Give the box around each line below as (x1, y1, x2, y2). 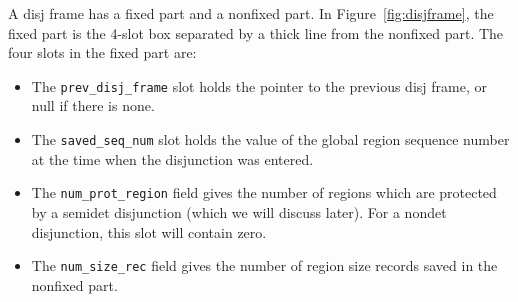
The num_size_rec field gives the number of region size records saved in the (31, 255, 498, 276)
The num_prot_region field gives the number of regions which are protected (31, 182, 497, 203)
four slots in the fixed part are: (8, 42, 197, 63)
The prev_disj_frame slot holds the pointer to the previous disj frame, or (31, 75, 487, 96)
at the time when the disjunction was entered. (31, 148, 314, 169)
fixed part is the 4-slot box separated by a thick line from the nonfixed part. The (8, 22, 504, 43)
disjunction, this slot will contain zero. (31, 221, 267, 242)
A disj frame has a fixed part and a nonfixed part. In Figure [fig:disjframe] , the (8, 3, 494, 23)
